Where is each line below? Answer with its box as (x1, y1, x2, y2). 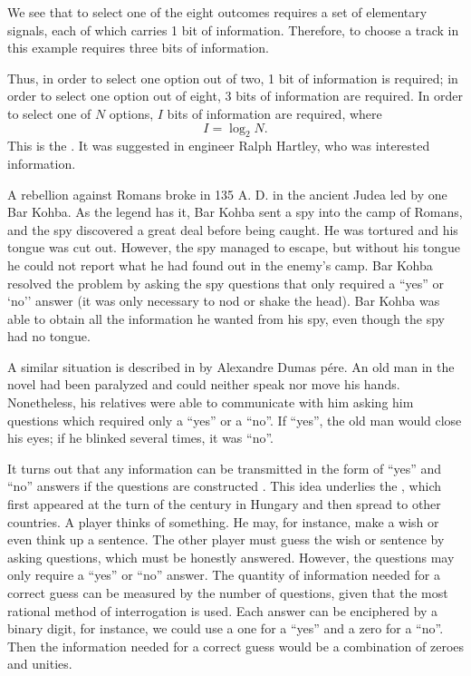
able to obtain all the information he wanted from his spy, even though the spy (7, 309, 445, 328)
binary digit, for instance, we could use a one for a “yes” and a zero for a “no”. (7, 619, 444, 638)
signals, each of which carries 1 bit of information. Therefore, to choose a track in (7, 20, 459, 39)
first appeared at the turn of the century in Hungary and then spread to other (7, 495, 441, 514)
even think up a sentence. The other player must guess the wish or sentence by (7, 530, 445, 549)
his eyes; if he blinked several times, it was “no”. (7, 428, 274, 447)
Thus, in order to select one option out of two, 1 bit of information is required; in (7, 68, 458, 87)
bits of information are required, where (167, 103, 382, 122)
